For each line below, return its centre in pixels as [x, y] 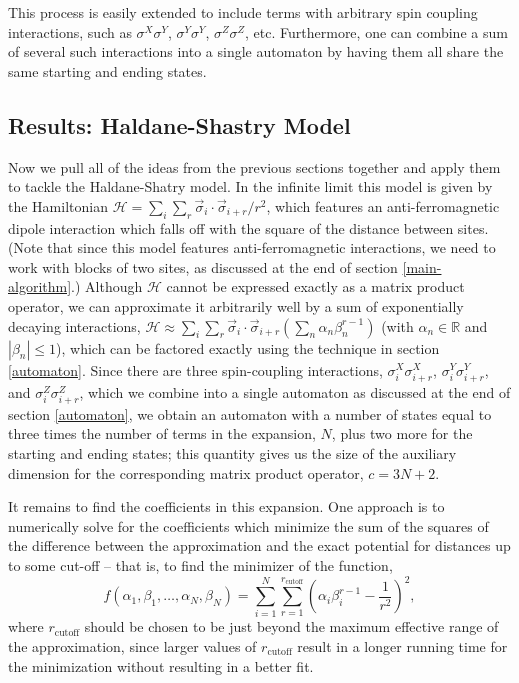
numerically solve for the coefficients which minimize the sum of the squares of [248, 525]
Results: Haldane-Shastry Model [179, 124]
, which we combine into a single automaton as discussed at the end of [295, 391]
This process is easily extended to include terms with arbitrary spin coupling [243, 12]
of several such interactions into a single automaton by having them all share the [256, 51]
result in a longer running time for [402, 646]
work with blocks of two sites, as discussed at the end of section [203, 266]
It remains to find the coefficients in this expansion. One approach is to [226, 506]
